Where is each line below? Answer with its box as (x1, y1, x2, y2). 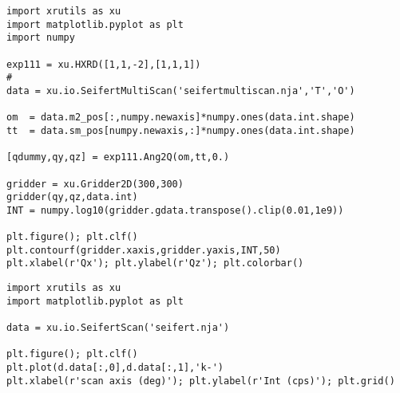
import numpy (6, 32, 75, 44)
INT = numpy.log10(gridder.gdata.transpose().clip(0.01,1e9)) (6, 204, 344, 216)
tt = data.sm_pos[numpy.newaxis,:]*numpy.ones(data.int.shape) (6, 124, 355, 136)
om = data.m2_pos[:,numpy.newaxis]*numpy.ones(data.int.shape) (6, 112, 355, 124)
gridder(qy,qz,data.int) (6, 191, 138, 203)
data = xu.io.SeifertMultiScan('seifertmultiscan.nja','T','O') (6, 84, 355, 96)
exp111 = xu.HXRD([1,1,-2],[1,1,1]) (6, 58, 201, 70)
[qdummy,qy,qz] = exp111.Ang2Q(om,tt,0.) (6, 151, 230, 163)
